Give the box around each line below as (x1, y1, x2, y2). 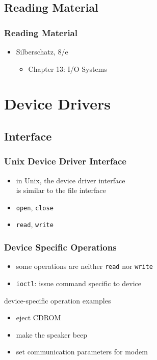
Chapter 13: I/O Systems (28, 63, 107, 74)
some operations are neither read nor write (16, 261, 153, 271)
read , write (16, 219, 54, 230)
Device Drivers (4, 93, 111, 114)
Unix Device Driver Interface (4, 155, 126, 168)
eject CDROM (16, 312, 61, 323)
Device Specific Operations (4, 240, 117, 253)
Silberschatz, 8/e (16, 46, 68, 57)
